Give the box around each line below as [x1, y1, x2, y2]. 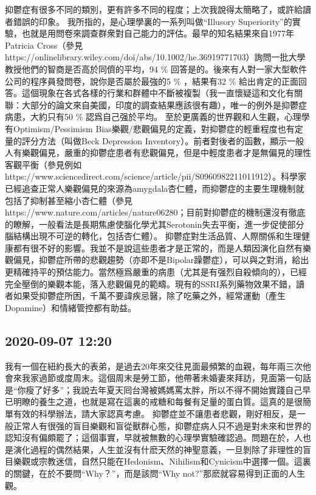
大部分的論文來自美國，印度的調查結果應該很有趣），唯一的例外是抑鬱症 [21, 98, 307, 111]
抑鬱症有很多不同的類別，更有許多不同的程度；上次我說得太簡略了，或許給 [5, 3, 303, 15]
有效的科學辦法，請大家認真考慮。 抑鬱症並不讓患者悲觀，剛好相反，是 [13, 407, 297, 420]
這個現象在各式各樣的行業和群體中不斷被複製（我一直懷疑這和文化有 [21, 86, 294, 99]
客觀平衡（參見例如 [5, 158, 81, 170]
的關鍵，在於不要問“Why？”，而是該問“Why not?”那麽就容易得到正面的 [5, 466, 289, 479]
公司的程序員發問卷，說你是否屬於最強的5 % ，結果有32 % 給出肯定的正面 [5, 74, 298, 87]
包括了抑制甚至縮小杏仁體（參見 [5, 194, 132, 206]
